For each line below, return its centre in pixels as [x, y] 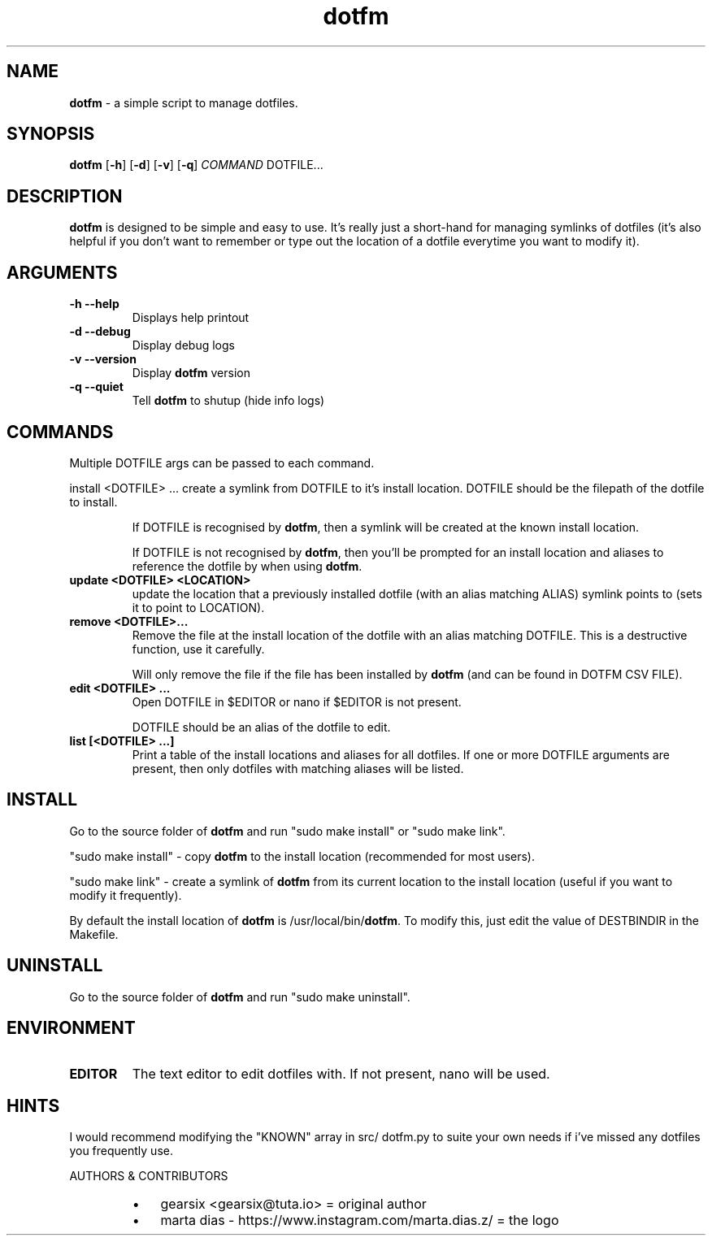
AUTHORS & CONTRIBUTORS [149, 1176]
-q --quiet [96, 387]
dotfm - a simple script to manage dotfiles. [184, 102]
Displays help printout [191, 318]
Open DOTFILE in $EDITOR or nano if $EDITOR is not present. [297, 701]
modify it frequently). [126, 895]
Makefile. [94, 934]
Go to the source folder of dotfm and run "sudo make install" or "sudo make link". [287, 831]
